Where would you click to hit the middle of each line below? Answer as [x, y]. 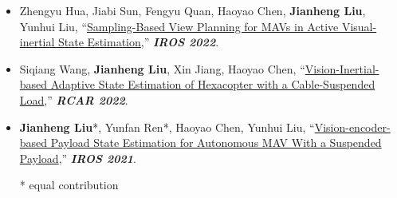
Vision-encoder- [352, 127]
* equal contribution [69, 185]
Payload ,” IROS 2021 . [78, 158]
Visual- [359, 26]
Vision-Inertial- [342, 68]
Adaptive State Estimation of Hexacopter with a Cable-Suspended [213, 84]
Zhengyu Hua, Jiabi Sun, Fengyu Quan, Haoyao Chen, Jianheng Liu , [193, 10]
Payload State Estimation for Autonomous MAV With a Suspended [216, 143]
